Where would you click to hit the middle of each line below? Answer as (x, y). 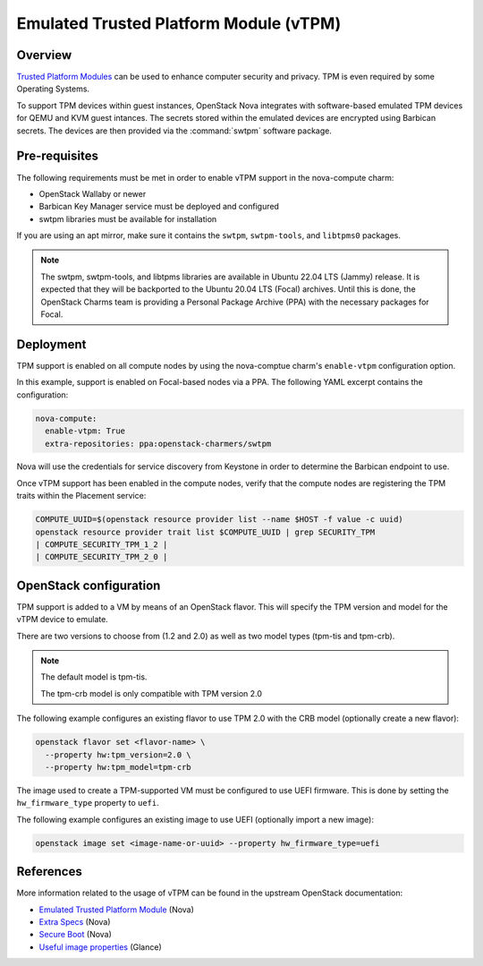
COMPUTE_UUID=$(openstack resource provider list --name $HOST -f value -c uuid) (220, 520)
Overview (44, 55)
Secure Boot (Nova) (75, 935)
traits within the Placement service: (81, 496)
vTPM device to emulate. (63, 620)
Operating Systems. (53, 89)
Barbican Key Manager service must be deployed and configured (159, 207)
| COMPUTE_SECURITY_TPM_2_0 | (102, 557)
